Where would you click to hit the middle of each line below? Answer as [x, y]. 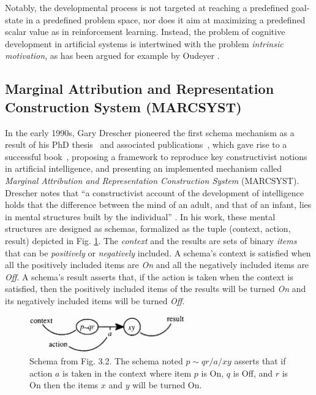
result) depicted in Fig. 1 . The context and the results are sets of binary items [151, 240]
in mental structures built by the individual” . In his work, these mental [140, 216]
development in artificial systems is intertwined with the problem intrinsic [144, 43]
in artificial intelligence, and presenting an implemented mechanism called [144, 168]
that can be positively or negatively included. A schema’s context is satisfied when [158, 252]
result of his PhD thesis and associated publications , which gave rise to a [146, 144]
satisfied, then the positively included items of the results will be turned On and [156, 289]
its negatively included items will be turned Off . [95, 300]
